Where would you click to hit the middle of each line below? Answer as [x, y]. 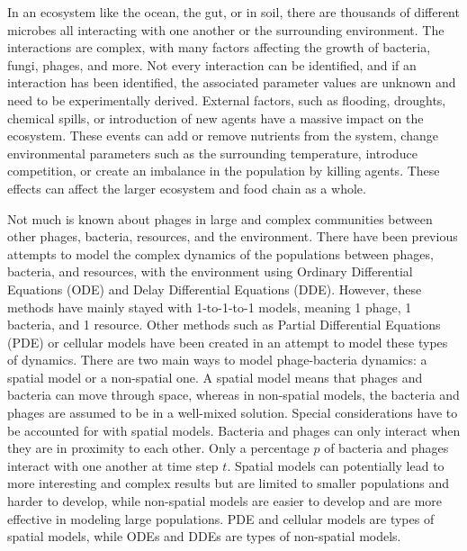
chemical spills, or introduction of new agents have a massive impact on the [216, 117]
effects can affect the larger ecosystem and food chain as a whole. [187, 188]
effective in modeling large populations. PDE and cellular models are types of [221, 518]
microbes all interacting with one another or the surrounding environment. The [226, 29]
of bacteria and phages [386, 448]
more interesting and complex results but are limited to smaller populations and [228, 483]
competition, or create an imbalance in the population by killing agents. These [224, 171]
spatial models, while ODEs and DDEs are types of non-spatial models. [204, 536]
